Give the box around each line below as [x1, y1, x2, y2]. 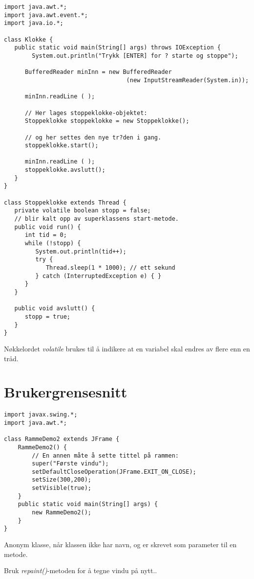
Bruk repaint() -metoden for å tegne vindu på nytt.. [4, 565, 157, 576]
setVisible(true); [32, 485, 91, 492]
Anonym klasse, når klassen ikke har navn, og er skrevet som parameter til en [4, 539, 237, 550]
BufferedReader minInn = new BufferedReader [24, 69, 172, 76]
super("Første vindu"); [32, 460, 109, 467]
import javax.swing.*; [4, 411, 78, 418]
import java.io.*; [4, 20, 63, 27]
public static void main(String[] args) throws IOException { [14, 44, 221, 51]
